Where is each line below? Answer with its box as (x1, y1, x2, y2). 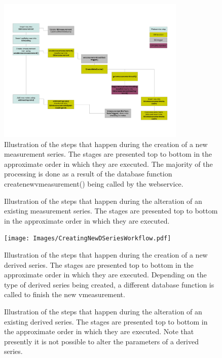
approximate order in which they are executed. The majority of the (4, 158, 213, 169)
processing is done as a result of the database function (4, 168, 172, 179)
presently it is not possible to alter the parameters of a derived (4, 336, 199, 346)
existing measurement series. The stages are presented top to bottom (4, 205, 218, 216)
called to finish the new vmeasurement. (4, 289, 125, 300)
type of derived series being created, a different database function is (4, 279, 214, 290)
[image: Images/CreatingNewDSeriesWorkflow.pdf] (4, 235, 171, 242)
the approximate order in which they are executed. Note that (4, 326, 194, 337)
